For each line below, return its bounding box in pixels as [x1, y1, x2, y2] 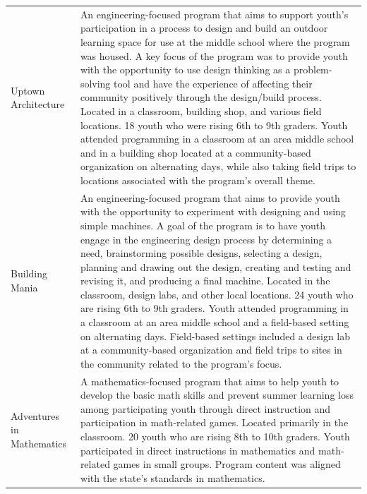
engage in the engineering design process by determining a [80, 231, 332, 246]
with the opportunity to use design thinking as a [80, 62, 291, 77]
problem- [293, 62, 332, 77]
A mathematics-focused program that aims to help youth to [80, 373, 339, 388]
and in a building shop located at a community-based [80, 145, 311, 159]
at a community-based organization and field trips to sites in [80, 342, 342, 357]
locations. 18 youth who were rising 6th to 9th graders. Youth [80, 117, 348, 132]
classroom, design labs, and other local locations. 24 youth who [80, 287, 354, 301]
